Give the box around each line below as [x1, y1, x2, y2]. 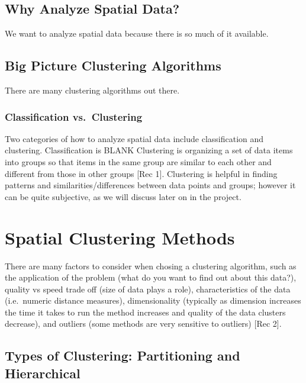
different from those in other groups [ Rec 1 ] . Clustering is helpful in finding [5, 167, 278, 179]
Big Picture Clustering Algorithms [5, 56, 221, 75]
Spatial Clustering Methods [5, 225, 235, 249]
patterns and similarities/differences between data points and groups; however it [5, 179, 296, 191]
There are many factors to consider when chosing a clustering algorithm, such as [5, 259, 297, 272]
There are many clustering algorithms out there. [5, 84, 180, 96]
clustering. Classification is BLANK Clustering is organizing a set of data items [5, 144, 293, 156]
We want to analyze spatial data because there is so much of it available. [5, 27, 269, 40]
